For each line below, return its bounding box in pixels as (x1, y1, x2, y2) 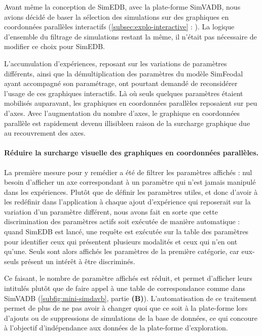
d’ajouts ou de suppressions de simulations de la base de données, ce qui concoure (4, 312, 258, 323)
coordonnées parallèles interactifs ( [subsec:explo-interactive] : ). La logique (4, 21, 235, 32)
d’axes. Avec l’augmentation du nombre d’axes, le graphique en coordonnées (4, 107, 240, 118)
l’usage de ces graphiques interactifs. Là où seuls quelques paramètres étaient (4, 88, 243, 98)
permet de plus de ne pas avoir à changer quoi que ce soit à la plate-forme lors (4, 303, 248, 313)
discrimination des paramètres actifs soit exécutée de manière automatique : (4, 216, 240, 227)
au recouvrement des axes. (4, 128, 86, 138)
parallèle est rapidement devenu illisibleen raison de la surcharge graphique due (4, 117, 250, 128)
